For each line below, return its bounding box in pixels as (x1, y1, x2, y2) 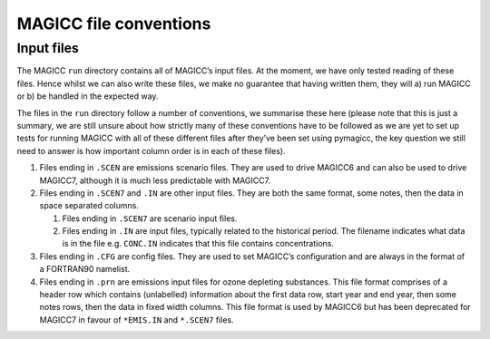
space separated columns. (39, 200, 140, 211)
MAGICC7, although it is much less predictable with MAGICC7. (39, 175, 271, 186)
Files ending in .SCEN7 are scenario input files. (62, 213, 238, 224)
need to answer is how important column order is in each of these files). (16, 145, 286, 156)
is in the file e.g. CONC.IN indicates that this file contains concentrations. (62, 238, 335, 249)
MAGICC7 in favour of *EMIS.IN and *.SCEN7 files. (39, 314, 235, 325)
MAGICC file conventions (16, 14, 211, 34)
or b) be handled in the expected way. (16, 91, 159, 102)
